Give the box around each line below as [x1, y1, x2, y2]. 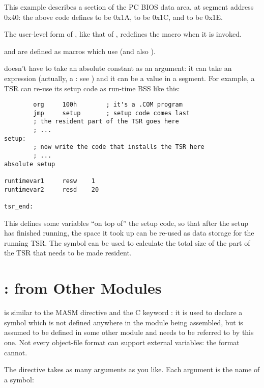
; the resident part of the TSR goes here [33, 118, 179, 125]
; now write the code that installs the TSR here [33, 143, 204, 151]
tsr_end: [4, 203, 34, 211]
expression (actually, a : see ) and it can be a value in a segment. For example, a [4, 72, 255, 83]
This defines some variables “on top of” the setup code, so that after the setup [4, 217, 249, 228]
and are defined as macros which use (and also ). [4, 45, 156, 56]
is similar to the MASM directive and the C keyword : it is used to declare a [4, 307, 243, 318]
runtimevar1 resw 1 [4, 177, 95, 185]
